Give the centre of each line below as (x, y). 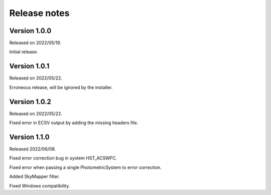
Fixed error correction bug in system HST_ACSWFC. (63, 158)
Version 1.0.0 (30, 31)
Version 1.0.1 (29, 66)
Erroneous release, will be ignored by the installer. (61, 87)
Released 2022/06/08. (33, 149)
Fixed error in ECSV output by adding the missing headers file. (74, 123)
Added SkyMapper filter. (35, 176)
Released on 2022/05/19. (35, 43)
